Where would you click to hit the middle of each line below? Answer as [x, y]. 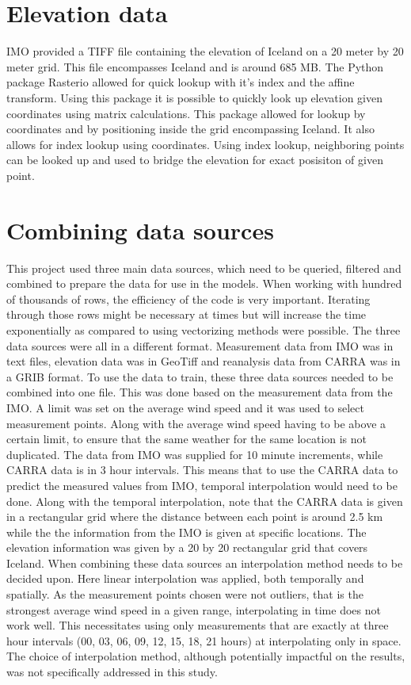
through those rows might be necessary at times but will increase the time [186, 314]
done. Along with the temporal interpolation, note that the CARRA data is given [205, 501]
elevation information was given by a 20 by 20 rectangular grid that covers [187, 547]
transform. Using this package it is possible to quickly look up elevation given [194, 97]
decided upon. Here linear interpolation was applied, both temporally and [185, 578]
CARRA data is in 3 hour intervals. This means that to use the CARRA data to [202, 470]
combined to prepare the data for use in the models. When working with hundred [204, 283]
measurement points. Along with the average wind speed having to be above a [196, 423]
